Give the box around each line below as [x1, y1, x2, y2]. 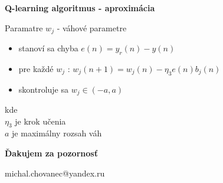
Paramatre [5, 21, 43, 34]
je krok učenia [15, 115, 66, 127]
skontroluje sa [18, 83, 68, 95]
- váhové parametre [57, 21, 127, 34]
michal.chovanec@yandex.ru [5, 166, 105, 179]
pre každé [18, 62, 54, 74]
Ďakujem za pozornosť [5, 147, 98, 159]
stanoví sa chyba [18, 42, 78, 54]
